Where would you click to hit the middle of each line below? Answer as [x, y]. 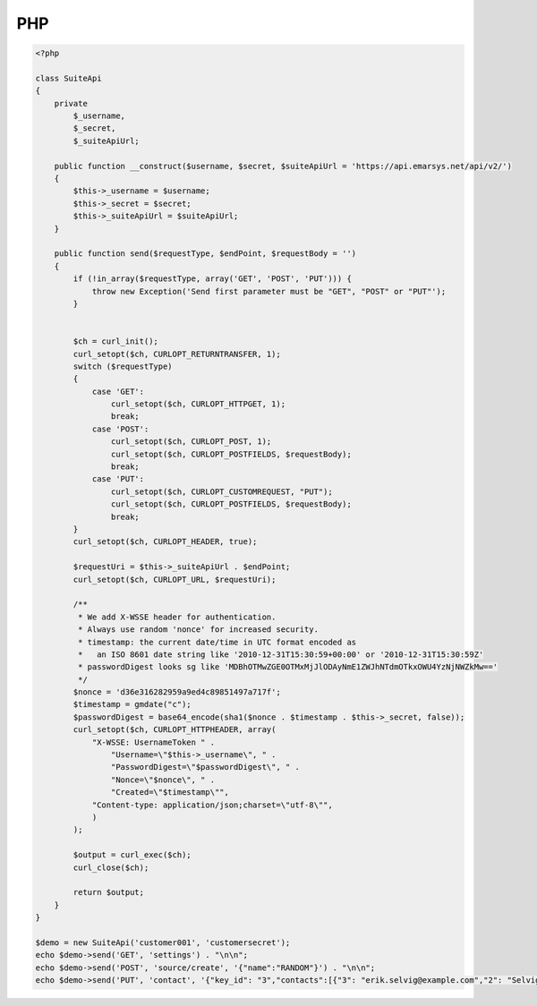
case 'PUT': [118, 479]
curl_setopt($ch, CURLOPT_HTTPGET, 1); [198, 404]
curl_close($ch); [111, 867]
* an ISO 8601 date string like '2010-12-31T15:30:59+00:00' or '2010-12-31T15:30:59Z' [281, 654]
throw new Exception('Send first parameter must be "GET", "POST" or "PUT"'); [269, 291]
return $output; [109, 892]
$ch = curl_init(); [115, 341]
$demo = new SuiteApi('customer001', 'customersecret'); [163, 942]
